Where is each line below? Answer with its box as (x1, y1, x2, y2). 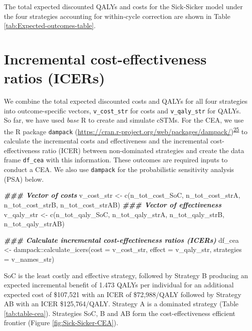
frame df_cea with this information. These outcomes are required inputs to (4, 155, 228, 165)
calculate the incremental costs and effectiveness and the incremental (4, 136, 208, 146)
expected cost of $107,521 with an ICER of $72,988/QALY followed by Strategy (4, 289, 241, 299)
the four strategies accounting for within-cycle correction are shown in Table (4, 11, 231, 21)
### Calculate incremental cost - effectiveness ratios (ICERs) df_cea (4, 235, 239, 245)
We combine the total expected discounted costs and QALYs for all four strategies (4, 96, 248, 106)
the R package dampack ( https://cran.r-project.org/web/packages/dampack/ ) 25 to (4, 125, 248, 136)
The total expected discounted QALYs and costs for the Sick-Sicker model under (4, 1, 243, 11)
